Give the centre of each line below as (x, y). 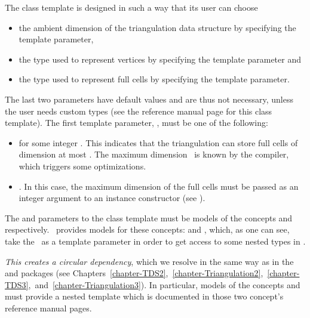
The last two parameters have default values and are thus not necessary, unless (149, 99)
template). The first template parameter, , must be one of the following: (136, 123)
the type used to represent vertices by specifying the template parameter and (160, 59)
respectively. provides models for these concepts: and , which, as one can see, (147, 229)
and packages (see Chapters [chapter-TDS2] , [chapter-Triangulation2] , (134, 273)
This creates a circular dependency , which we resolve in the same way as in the (149, 261)
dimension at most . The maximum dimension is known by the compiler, (154, 154)
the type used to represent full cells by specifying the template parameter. (154, 79)
